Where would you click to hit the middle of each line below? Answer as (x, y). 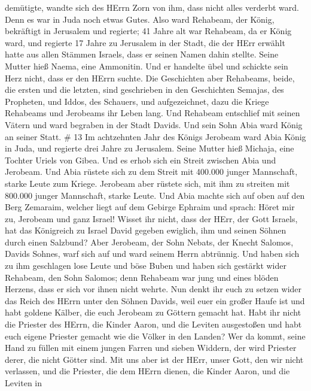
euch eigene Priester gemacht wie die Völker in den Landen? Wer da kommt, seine (155, 336)
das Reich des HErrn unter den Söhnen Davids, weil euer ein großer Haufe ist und (155, 300)
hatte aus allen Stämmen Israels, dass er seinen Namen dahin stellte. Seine (142, 54)
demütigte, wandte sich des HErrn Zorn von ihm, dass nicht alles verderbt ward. (152, 7)
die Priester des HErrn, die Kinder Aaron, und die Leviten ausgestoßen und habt (153, 324)
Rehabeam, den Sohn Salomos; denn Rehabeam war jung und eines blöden (142, 277)
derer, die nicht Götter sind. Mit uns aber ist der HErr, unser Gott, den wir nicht (154, 359)
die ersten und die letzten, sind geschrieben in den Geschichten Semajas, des (144, 90)
